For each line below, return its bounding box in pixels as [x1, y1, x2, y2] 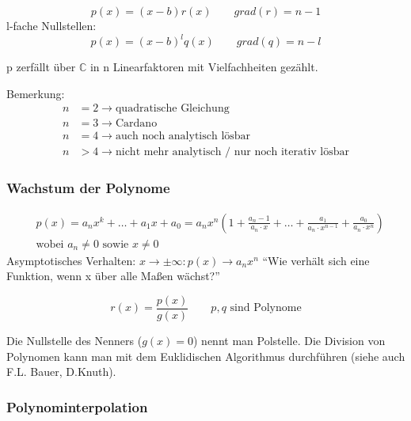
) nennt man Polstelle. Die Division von [193, 332, 386, 348]
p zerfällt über [6, 59, 76, 75]
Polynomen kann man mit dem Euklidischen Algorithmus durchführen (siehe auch [6, 347, 405, 364]
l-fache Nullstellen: [6, 17, 97, 33]
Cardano [115, 118, 158, 130]
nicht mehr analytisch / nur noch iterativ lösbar [115, 146, 349, 158]
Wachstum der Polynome [6, 178, 170, 198]
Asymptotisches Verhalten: [6, 252, 136, 268]
